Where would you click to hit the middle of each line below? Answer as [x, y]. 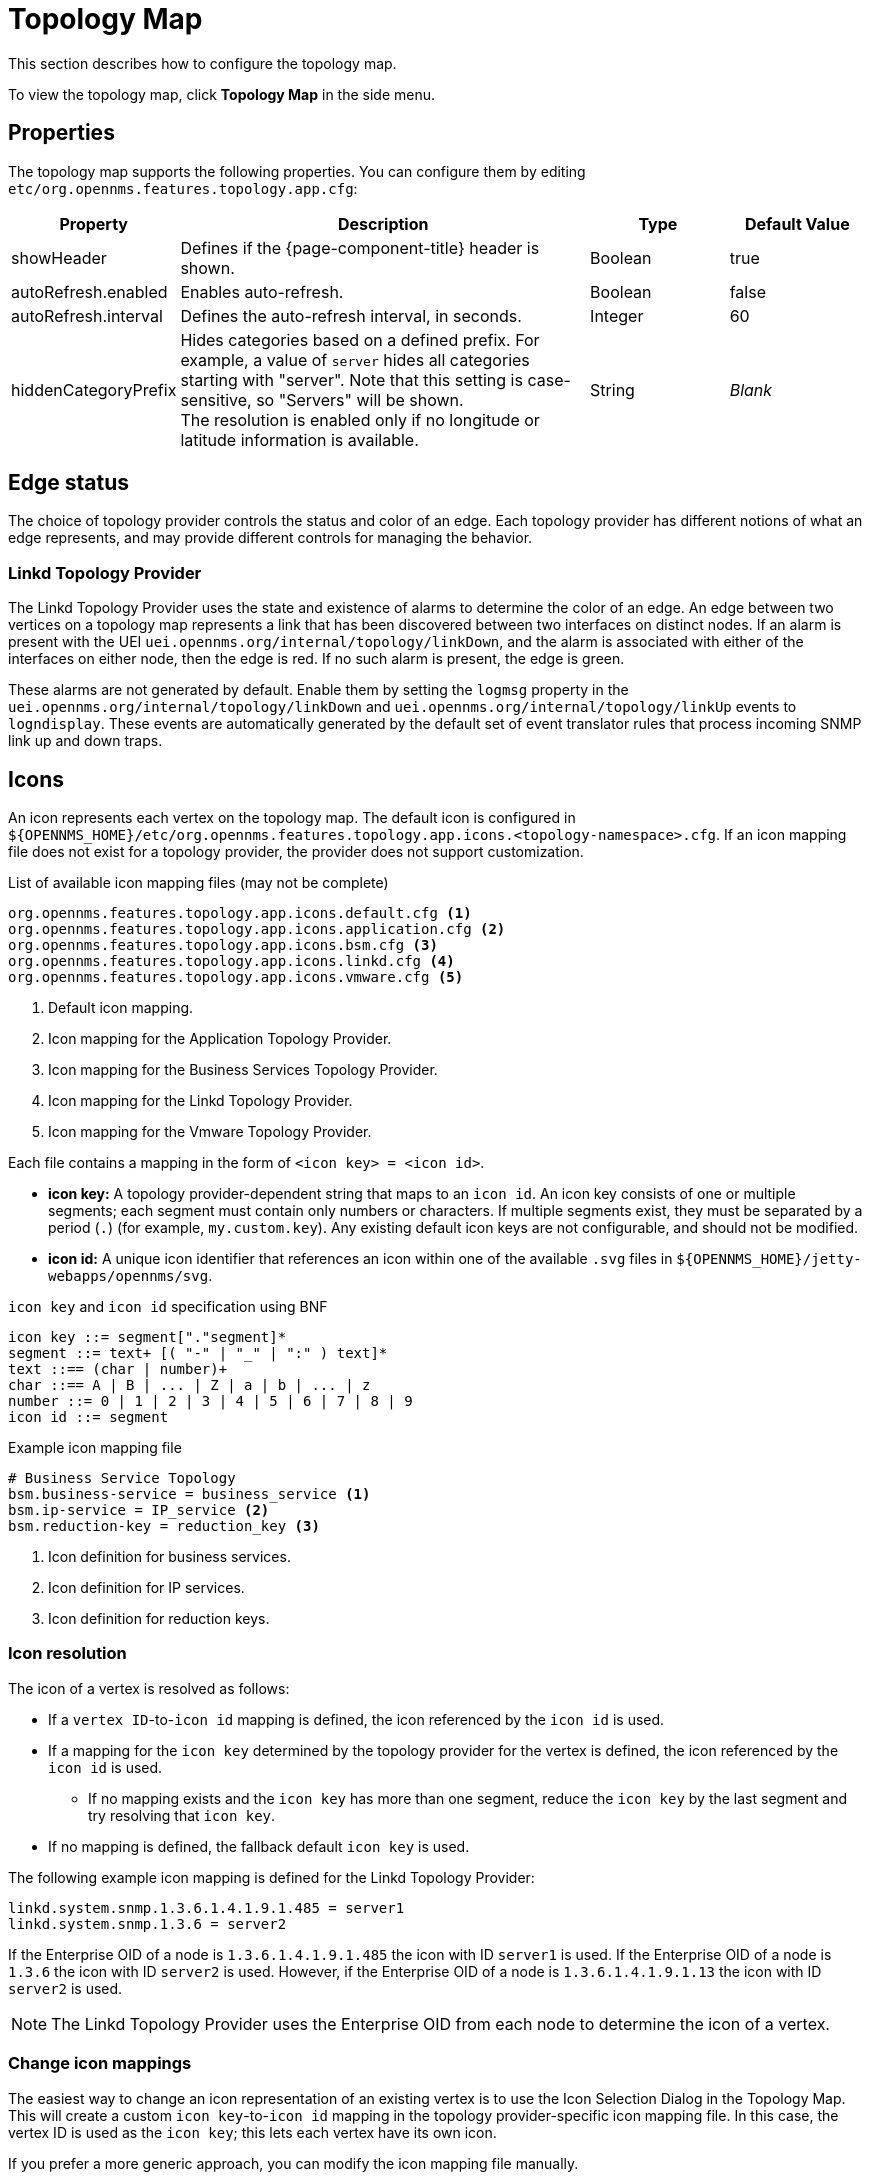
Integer [617, 315]
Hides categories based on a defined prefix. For [360, 339]
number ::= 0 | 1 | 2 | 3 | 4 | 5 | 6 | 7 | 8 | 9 [210, 1401]
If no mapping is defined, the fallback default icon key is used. [259, 1846]
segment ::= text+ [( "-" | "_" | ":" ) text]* [198, 1353]
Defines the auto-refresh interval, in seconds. [351, 315]
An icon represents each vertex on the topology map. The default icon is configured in [292, 818]
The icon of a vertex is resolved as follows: [149, 1688]
